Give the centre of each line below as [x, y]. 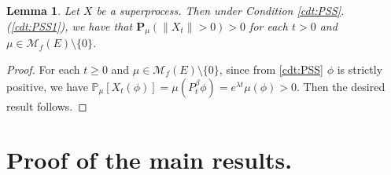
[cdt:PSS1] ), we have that [72, 26]
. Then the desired [341, 86]
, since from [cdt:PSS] [271, 69]
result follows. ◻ [47, 106]
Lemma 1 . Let [43, 10]
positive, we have [47, 86]
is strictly [360, 69]
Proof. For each [43, 69]
